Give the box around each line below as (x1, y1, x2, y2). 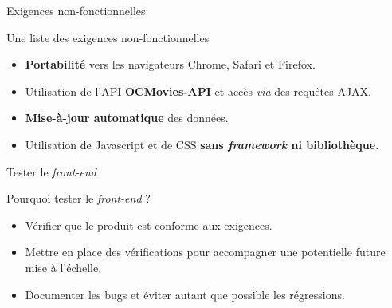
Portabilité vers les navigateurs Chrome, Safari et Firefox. (25, 56, 316, 73)
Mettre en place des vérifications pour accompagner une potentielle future (25, 243, 386, 260)
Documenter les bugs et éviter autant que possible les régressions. (25, 286, 345, 302)
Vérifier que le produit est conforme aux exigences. (25, 216, 272, 233)
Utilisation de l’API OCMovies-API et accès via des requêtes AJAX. (25, 82, 371, 99)
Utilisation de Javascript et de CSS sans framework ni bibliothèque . (25, 136, 379, 152)
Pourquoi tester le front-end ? (6, 190, 151, 207)
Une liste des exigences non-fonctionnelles (6, 29, 210, 45)
